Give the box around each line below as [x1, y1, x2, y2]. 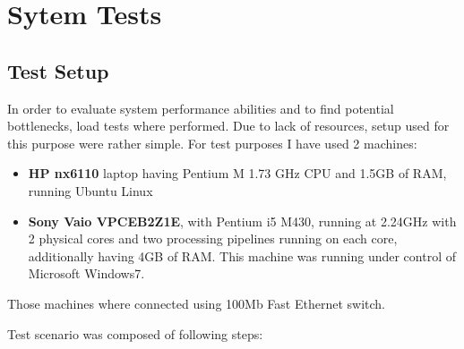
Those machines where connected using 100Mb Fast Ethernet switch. [7, 294, 385, 312]
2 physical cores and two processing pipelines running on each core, [28, 229, 398, 248]
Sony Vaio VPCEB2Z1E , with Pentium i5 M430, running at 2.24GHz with [28, 211, 457, 230]
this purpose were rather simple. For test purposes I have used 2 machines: [7, 133, 417, 152]
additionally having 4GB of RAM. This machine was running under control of [28, 246, 456, 265]
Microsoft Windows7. [28, 264, 145, 283]
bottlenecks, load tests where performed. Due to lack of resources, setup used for [7, 116, 450, 135]
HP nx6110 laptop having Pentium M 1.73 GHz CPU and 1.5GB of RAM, [28, 164, 447, 183]
